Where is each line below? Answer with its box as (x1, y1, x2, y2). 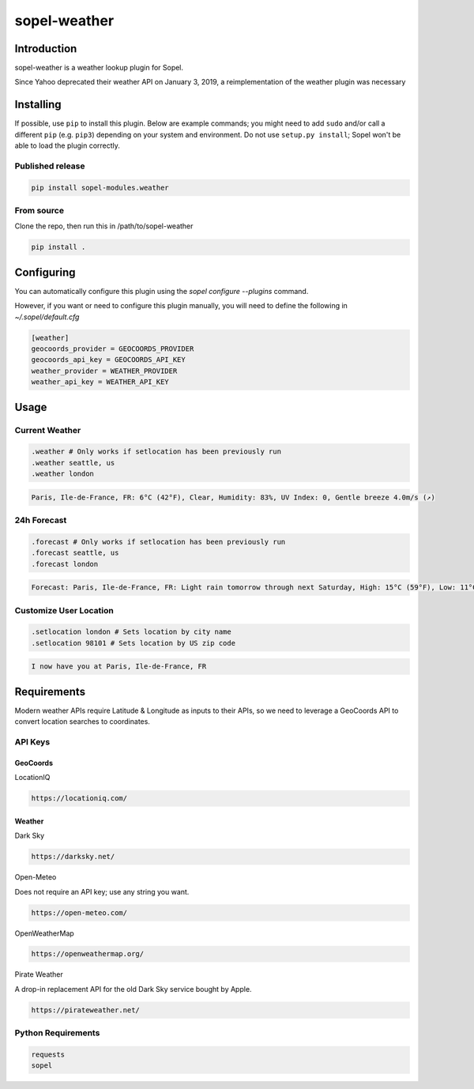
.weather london (31, 469, 95, 478)
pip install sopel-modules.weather (31, 183, 169, 192)
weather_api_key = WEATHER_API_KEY (31, 378, 169, 386)
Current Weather (14, 424, 81, 435)
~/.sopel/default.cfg (14, 312, 80, 322)
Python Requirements (14, 1027, 100, 1038)
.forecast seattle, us (31, 548, 119, 557)
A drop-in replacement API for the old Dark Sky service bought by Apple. (14, 984, 252, 993)
